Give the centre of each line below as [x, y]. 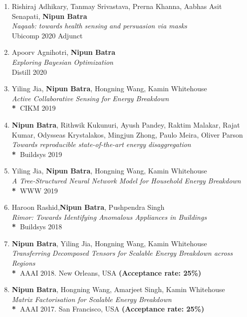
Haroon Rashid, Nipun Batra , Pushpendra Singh [88, 207]
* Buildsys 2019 [37, 154]
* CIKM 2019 [34, 108]
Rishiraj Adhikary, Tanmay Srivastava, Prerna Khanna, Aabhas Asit [117, 6]
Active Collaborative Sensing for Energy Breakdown [90, 98]
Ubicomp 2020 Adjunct [47, 35]
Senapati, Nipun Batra [49, 16]
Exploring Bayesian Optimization [62, 62]
